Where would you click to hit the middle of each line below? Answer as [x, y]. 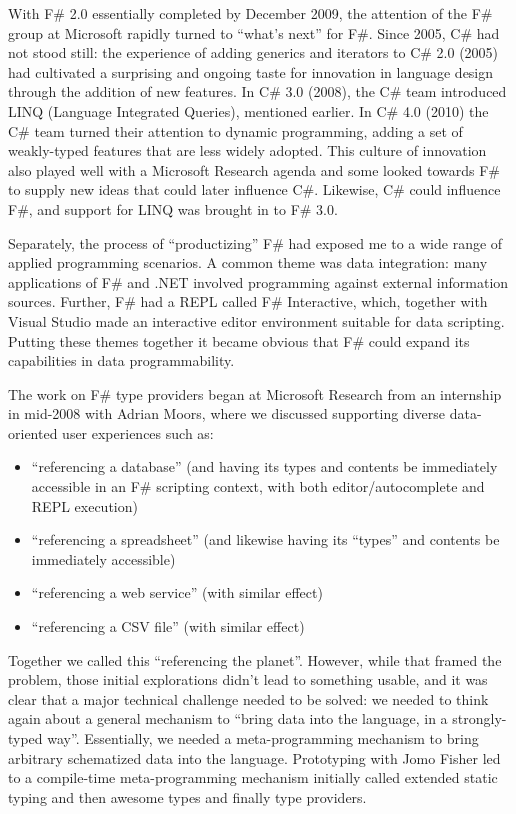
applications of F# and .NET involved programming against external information [258, 281]
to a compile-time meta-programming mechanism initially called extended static [253, 777]
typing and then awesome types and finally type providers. [187, 796]
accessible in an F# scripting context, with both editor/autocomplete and [258, 486]
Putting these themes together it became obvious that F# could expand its [239, 340]
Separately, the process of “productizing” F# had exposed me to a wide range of [255, 242]
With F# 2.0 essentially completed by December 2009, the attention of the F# [250, 13]
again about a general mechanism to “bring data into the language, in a [228, 718]
